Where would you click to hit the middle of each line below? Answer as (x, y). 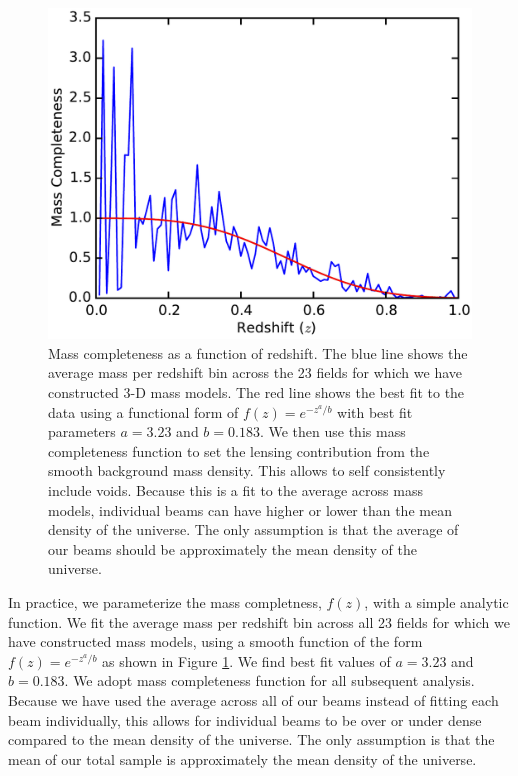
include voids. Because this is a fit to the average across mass (235, 490)
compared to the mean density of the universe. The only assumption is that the (251, 739)
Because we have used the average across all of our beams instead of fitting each (253, 699)
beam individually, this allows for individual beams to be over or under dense (245, 719)
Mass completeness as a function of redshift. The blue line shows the (258, 352)
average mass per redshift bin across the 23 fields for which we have (255, 372)
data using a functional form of (143, 411)
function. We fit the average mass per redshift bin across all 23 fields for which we (259, 621)
